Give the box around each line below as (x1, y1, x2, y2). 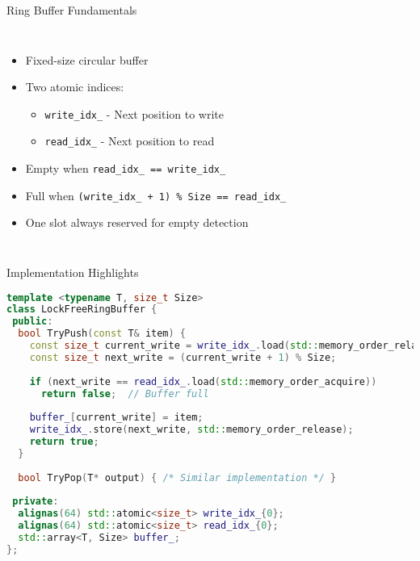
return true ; (29, 436, 99, 448)
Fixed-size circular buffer (25, 51, 149, 68)
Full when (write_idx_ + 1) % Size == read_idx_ (25, 186, 287, 203)
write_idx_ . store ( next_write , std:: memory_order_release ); (29, 424, 354, 436)
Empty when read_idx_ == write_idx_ (25, 160, 226, 177)
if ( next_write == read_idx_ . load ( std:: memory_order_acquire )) (29, 375, 377, 387)
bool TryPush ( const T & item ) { (18, 328, 187, 340)
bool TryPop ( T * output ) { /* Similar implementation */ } (18, 471, 337, 484)
